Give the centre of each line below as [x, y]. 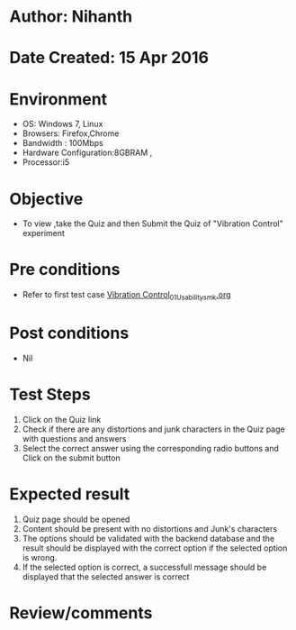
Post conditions [69, 333]
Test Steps [50, 395]
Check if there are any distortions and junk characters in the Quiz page [153, 429]
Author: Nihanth [71, 17]
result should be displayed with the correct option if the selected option [155, 548]
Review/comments [81, 612]
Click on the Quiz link [62, 419]
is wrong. [40, 557]
